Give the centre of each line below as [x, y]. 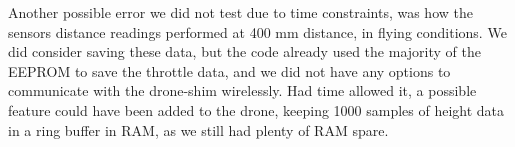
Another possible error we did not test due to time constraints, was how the [240, 12]
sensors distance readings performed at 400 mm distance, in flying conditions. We [257, 31]
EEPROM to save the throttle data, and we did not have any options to [229, 70]
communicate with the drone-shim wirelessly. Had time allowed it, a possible [242, 90]
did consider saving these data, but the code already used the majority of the [244, 51]
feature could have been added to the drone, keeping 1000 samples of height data [256, 109]
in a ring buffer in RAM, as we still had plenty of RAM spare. [198, 129]
